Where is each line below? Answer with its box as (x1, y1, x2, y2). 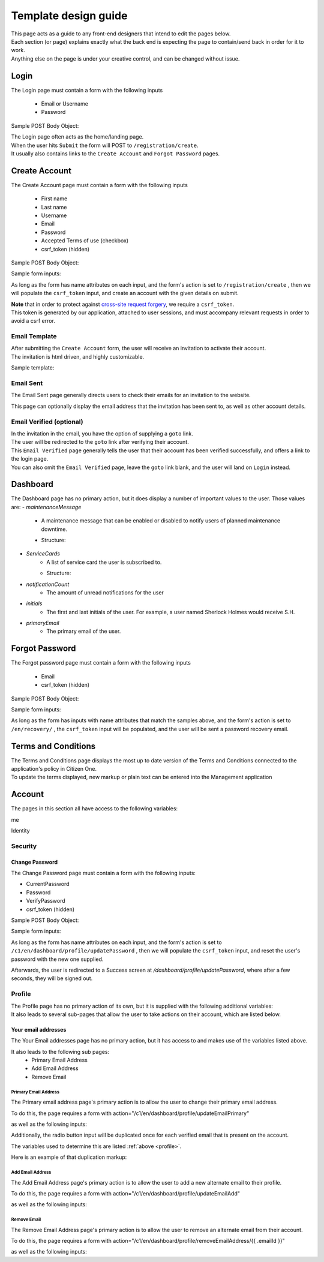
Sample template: (11, 364, 55, 371)
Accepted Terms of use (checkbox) (41, 237, 129, 244)
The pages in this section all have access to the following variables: (11, 805, 178, 812)
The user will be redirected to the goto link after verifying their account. (11, 438, 189, 446)
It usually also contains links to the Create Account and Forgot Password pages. (11, 150, 220, 157)
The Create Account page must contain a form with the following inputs (11, 181, 188, 188)
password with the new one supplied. (11, 955, 104, 963)
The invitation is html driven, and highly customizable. (11, 353, 145, 360)
